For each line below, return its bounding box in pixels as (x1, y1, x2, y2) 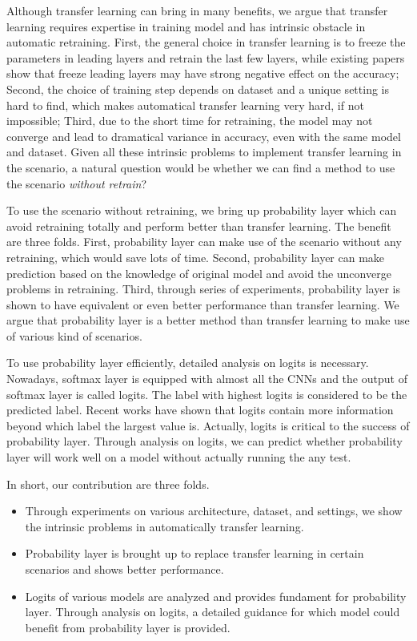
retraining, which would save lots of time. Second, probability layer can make (6, 248, 385, 265)
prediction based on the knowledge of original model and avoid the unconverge (6, 264, 391, 281)
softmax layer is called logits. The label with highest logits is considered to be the (6, 385, 407, 402)
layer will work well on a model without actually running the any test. (6, 449, 351, 466)
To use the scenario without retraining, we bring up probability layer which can (6, 202, 397, 219)
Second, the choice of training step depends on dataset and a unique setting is (6, 80, 389, 97)
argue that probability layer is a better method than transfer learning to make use (6, 312, 410, 329)
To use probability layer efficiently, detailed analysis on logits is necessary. (6, 354, 369, 371)
